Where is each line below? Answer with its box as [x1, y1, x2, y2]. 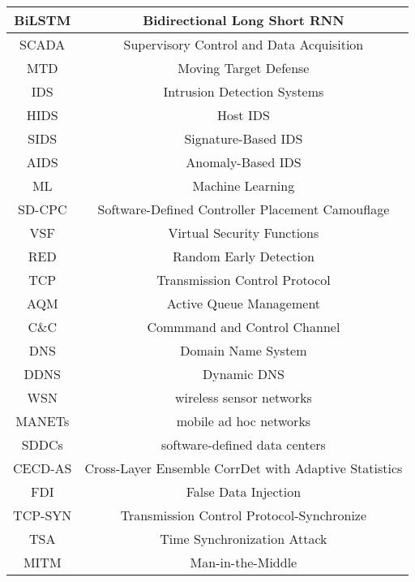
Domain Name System [180, 341, 307, 360]
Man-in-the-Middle [190, 553, 297, 571]
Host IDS [217, 106, 270, 124]
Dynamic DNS [202, 364, 285, 383]
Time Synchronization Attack [160, 529, 327, 548]
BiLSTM [14, 11, 71, 29]
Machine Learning [192, 176, 295, 195]
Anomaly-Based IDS [186, 153, 302, 171]
